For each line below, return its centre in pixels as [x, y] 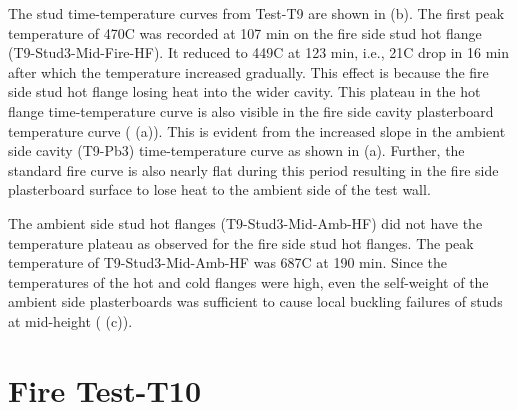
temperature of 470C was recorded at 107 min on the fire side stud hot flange [245, 32]
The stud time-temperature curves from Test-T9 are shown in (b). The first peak [256, 13]
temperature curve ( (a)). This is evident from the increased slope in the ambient [257, 130]
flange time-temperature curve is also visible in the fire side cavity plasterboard [251, 110]
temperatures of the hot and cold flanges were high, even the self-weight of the [248, 281]
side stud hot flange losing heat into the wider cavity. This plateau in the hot [244, 91]
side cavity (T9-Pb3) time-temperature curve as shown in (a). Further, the [236, 150]
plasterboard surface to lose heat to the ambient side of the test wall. [219, 189]
